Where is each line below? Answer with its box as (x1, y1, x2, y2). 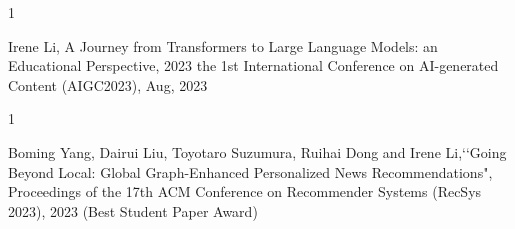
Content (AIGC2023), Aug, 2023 (8, 74, 208, 95)
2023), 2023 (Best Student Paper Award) (8, 200, 258, 221)
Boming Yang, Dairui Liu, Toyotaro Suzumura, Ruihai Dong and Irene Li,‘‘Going (8, 141, 507, 162)
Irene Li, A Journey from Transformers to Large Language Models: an (8, 35, 438, 56)
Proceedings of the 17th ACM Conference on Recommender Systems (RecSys (8, 181, 482, 202)
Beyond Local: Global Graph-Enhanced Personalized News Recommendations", (8, 161, 493, 182)
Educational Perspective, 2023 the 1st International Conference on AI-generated (8, 55, 499, 76)
